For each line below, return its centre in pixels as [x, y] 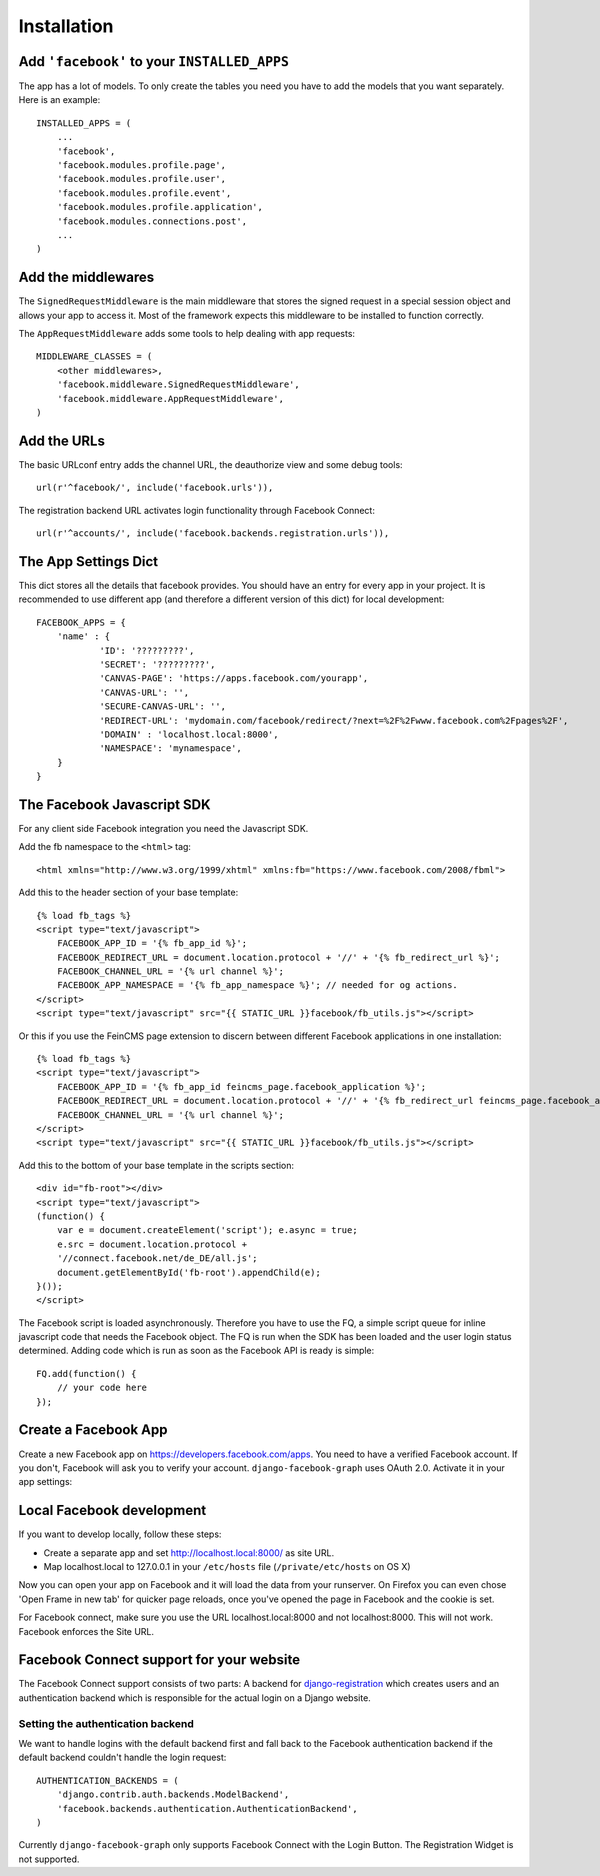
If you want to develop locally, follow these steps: [120, 1534]
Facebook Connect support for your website [159, 1660]
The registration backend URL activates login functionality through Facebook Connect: [196, 510]
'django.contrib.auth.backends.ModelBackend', [173, 1794]
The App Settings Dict [88, 561]
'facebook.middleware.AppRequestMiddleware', [170, 398]
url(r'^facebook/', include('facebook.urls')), [155, 488]
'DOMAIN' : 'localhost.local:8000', [189, 734]
